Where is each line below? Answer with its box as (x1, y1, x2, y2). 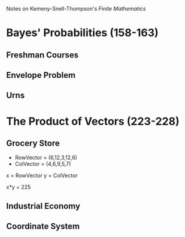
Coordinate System (6, 221, 80, 232)
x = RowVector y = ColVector (6, 172, 78, 179)
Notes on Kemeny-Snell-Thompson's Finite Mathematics (6, 5, 146, 12)
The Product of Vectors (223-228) (6, 114, 180, 128)
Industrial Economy (6, 200, 81, 211)
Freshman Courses (6, 50, 79, 60)
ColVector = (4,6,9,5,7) (14, 160, 71, 168)
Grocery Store (6, 138, 60, 148)
